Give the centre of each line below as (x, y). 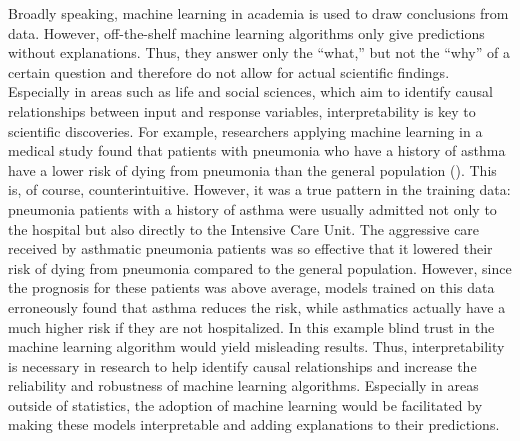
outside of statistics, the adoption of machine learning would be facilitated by (245, 404)
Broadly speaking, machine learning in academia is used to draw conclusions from (258, 13)
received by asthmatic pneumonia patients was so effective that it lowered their (250, 248)
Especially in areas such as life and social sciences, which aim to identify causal (250, 91)
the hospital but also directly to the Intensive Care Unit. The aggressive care (244, 228)
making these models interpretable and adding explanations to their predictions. (254, 424)
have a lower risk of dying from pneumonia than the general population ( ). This (252, 169)
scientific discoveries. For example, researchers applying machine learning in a (245, 130)
